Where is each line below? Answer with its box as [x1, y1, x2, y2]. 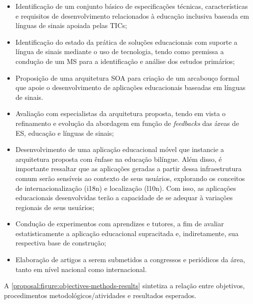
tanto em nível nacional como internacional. [15, 264, 147, 274]
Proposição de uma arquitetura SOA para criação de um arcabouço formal [15, 72, 240, 83]
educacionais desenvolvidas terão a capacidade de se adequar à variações [15, 192, 233, 203]
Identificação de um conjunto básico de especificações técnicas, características [15, 1, 248, 11]
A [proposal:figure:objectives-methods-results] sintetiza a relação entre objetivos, [4, 280, 245, 291]
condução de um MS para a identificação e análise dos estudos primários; [15, 56, 235, 66]
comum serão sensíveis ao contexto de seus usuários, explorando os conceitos [15, 173, 245, 183]
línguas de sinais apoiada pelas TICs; [15, 20, 127, 30]
